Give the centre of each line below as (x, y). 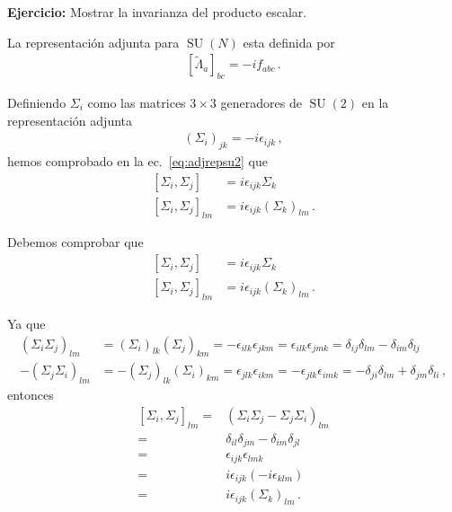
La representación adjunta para (93, 42)
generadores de (261, 103)
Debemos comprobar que (75, 242)
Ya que (27, 323)
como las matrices (137, 103)
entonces (31, 395)
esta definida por (289, 42)
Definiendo (37, 103)
